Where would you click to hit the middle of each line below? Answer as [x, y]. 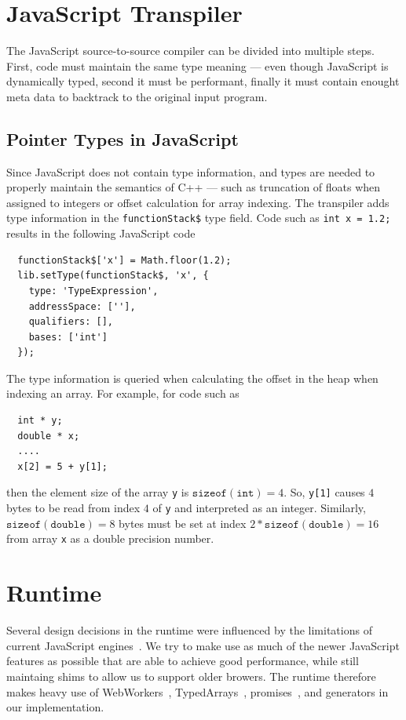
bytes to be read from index [73, 508]
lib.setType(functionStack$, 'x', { [113, 276]
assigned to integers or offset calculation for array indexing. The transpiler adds [198, 202]
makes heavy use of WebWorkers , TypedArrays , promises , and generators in [198, 691]
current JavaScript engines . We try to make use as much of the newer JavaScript [203, 645]
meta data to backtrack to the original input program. [137, 96]
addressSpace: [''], [82, 306]
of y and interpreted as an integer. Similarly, [259, 508]
